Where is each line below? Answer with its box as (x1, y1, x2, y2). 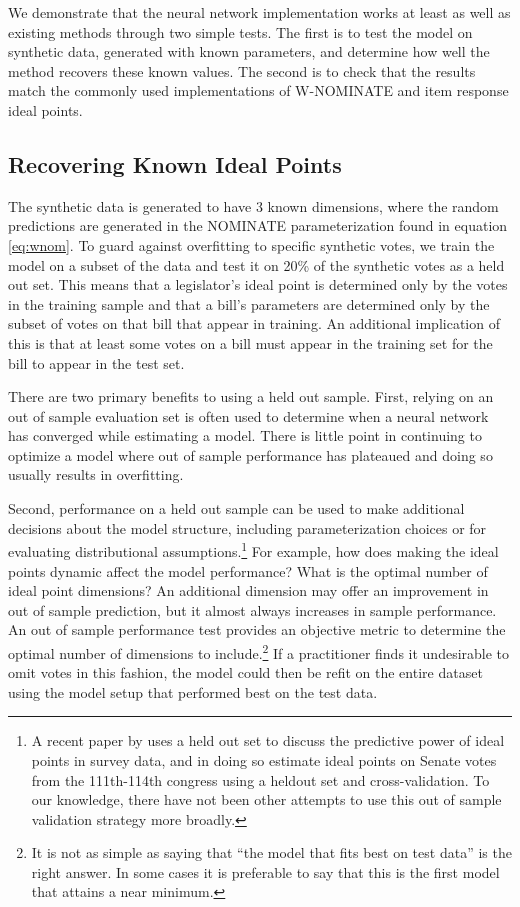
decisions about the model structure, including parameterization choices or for (8, 517, 487, 538)
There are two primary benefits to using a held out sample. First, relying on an (8, 386, 494, 407)
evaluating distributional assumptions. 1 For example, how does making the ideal (8, 538, 499, 561)
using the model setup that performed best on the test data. (8, 681, 378, 702)
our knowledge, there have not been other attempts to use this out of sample (31, 789, 502, 810)
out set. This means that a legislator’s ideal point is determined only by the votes (8, 274, 508, 295)
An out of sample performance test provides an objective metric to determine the (8, 619, 506, 640)
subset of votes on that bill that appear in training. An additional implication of (8, 313, 500, 334)
